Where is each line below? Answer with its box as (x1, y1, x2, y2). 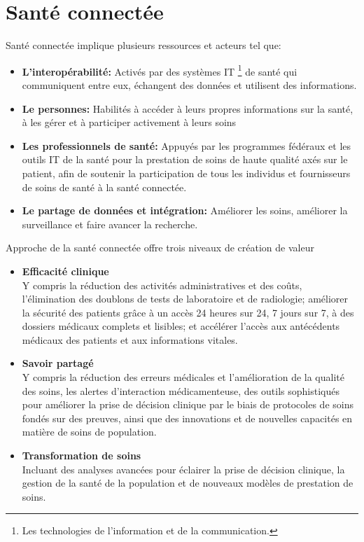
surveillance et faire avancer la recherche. (22, 216, 198, 231)
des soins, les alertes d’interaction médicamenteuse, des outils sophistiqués (22, 383, 339, 398)
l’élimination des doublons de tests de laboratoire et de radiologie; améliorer (22, 291, 349, 306)
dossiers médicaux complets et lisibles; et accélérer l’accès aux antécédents (22, 319, 340, 333)
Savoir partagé (22, 356, 94, 370)
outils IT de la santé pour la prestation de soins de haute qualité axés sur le (22, 152, 348, 167)
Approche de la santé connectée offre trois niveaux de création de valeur (6, 240, 314, 255)
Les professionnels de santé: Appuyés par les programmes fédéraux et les (22, 138, 351, 153)
